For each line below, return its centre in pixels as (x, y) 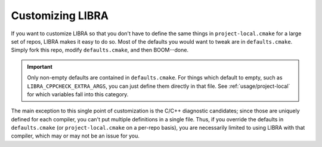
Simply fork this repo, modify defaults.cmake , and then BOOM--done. (100, 50)
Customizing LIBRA (60, 16)
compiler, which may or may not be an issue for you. (75, 136)
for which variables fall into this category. (78, 94)
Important (40, 66)
